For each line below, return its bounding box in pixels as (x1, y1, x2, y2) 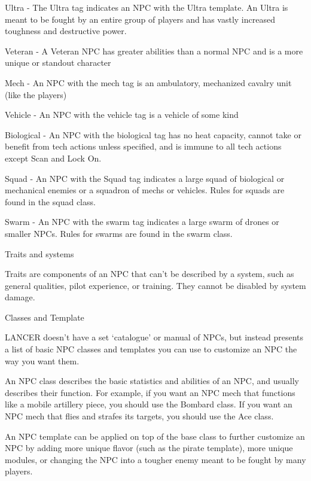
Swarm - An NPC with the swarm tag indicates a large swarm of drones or (5, 215, 279, 228)
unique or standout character (5, 56, 111, 69)
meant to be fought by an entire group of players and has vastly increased (5, 13, 275, 25)
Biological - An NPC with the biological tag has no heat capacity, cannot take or (5, 128, 301, 141)
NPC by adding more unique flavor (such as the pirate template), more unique (5, 442, 293, 454)
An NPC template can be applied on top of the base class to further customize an (5, 430, 305, 442)
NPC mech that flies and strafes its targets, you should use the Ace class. (5, 410, 274, 422)
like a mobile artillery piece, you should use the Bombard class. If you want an (5, 398, 292, 410)
